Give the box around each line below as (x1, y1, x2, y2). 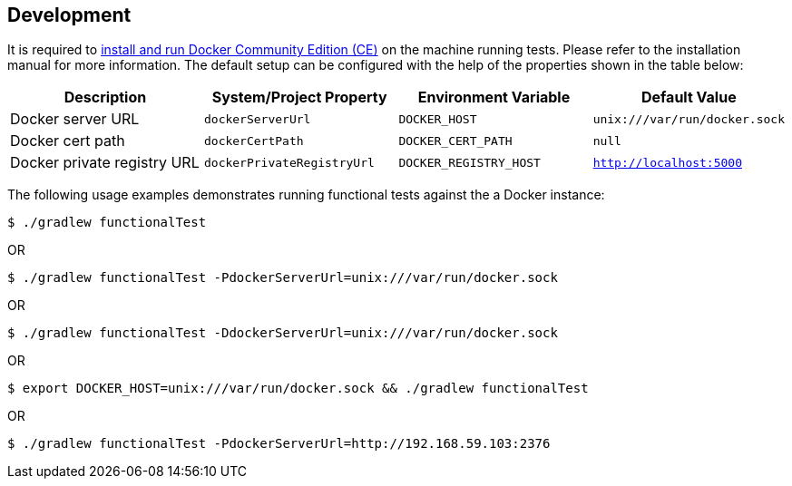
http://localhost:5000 (592, 155, 743, 170)
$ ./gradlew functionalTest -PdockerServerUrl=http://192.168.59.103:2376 (7, 436, 551, 452)
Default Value (640, 88, 737, 107)
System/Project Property (211, 88, 387, 107)
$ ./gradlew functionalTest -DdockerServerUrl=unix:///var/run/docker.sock (7, 326, 558, 341)
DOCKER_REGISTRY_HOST (398, 155, 541, 170)
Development (7, 4, 132, 26)
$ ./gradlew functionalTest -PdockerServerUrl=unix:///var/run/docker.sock (7, 270, 558, 286)
